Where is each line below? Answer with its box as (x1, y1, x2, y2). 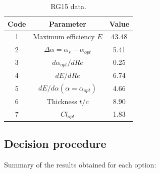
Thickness (46, 96, 77, 106)
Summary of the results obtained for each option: (4, 159, 156, 169)
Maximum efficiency (33, 31, 95, 42)
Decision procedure (4, 135, 106, 151)
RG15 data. (50, 1, 86, 11)
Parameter (49, 18, 86, 29)
